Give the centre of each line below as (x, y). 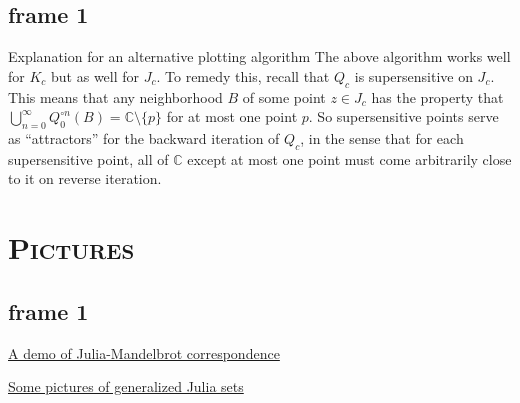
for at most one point (232, 116)
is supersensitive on (413, 75)
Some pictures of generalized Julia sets (126, 386)
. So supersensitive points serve (403, 116)
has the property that (437, 96)
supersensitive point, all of (88, 158)
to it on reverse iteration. (85, 178)
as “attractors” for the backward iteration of (144, 137)
